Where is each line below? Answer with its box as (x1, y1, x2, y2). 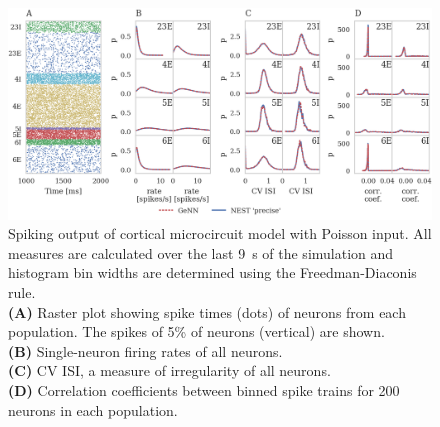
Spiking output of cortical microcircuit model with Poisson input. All (8, 223, 432, 244)
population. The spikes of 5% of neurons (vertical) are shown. (8, 321, 385, 342)
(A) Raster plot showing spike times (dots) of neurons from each (8, 301, 406, 322)
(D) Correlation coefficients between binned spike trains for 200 (8, 379, 400, 400)
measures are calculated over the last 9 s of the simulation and (8, 242, 394, 263)
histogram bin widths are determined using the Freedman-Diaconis (8, 262, 417, 283)
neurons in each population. (8, 399, 178, 420)
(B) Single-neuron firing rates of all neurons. (8, 340, 283, 361)
